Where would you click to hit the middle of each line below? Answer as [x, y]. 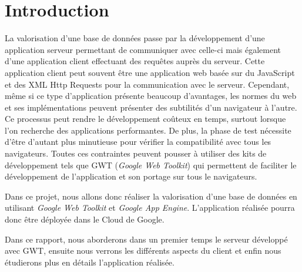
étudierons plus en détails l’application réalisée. [90, 262]
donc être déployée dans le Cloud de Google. [85, 219]
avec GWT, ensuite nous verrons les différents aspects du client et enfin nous [143, 251]
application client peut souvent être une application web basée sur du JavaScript [150, 72]
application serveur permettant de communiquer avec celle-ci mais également [143, 49]
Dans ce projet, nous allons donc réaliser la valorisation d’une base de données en [151, 196]
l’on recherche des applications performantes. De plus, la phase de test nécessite [148, 130]
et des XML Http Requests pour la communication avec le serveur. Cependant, [147, 84]
